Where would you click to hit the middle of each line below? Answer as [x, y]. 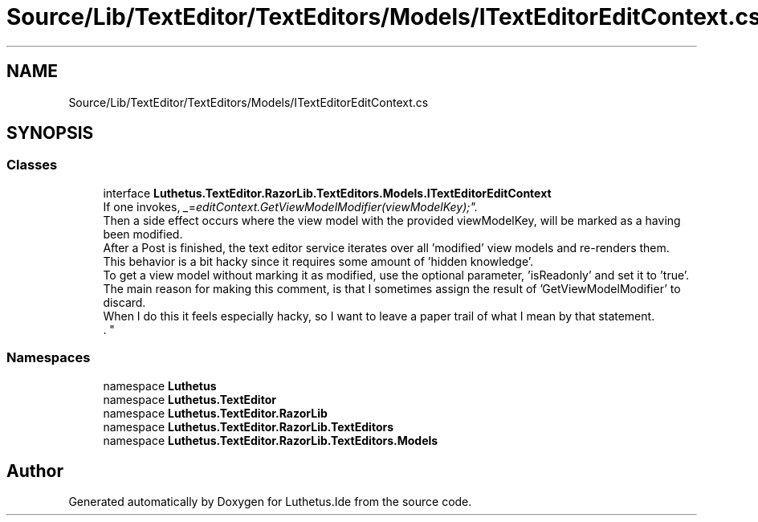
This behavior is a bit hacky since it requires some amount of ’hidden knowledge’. [318, 261]
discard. [124, 302]
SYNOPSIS [50, 133]
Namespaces [49, 358]
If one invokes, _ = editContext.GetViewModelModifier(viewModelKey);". [290, 206]
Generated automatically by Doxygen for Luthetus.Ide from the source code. [270, 502]
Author [35, 471]
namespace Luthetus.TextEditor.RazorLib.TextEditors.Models [271, 440]
